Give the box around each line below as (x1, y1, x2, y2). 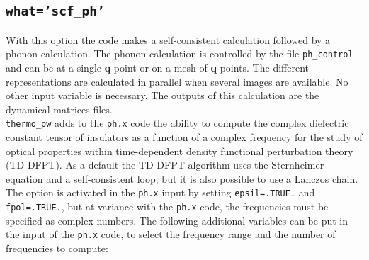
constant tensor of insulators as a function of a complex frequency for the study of (6, 130, 363, 145)
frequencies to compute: (6, 241, 108, 255)
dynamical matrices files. (6, 101, 113, 116)
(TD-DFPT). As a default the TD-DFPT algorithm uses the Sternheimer (6, 157, 324, 172)
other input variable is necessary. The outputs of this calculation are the (6, 88, 319, 103)
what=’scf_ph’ (6, 4, 105, 19)
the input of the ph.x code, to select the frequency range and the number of (6, 227, 336, 242)
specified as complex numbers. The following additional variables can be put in (6, 213, 348, 227)
